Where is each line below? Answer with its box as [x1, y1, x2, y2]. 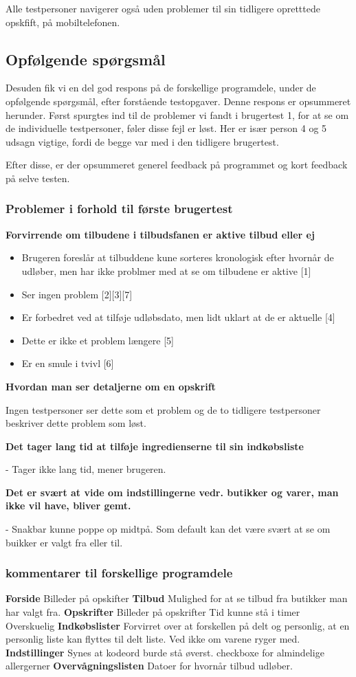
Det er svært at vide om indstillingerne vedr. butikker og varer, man [5, 485, 339, 499]
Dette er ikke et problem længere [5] [21, 333, 174, 347]
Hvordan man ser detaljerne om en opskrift [5, 379, 216, 393]
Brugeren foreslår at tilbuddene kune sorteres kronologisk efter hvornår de [21, 250, 334, 265]
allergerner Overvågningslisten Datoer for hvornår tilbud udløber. [5, 658, 293, 673]
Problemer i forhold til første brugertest [5, 200, 233, 217]
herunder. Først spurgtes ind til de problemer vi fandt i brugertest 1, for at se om [5, 107, 349, 122]
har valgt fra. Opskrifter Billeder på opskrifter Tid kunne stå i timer [5, 605, 300, 619]
